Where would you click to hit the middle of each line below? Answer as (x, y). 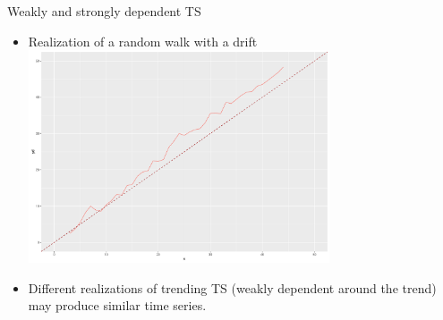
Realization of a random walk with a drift (143, 41)
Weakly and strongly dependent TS (104, 11)
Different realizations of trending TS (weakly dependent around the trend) (232, 287)
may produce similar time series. (117, 305)
